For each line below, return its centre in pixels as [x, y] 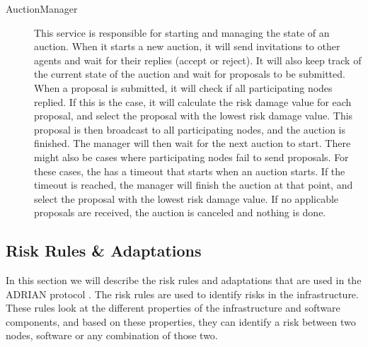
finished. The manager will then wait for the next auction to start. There [192, 143]
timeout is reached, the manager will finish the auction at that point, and [194, 185]
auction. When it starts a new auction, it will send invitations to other [187, 46]
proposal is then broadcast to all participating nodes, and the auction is [190, 129]
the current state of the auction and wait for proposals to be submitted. [190, 74]
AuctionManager [42, 8]
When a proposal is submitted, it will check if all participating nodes [183, 87]
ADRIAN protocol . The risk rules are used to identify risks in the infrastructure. [182, 294]
